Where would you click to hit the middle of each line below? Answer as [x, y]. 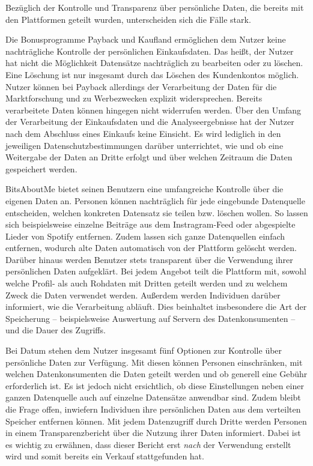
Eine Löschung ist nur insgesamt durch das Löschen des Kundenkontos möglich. [152, 74]
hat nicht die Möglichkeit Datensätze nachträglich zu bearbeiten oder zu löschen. [154, 63]
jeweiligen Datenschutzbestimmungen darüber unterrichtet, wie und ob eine [144, 145]
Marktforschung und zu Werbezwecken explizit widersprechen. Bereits [134, 98]
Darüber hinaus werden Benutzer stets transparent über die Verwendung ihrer [149, 259]
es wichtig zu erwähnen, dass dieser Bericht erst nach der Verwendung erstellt [148, 444]
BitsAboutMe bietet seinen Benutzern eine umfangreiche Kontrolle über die [144, 189]
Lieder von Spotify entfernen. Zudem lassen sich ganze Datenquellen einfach [145, 236]
